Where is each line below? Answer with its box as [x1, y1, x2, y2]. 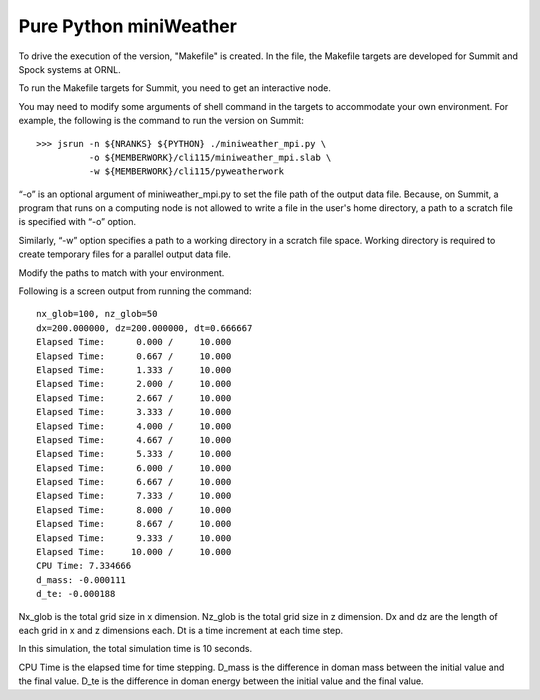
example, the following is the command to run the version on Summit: [18, 115, 304, 127]
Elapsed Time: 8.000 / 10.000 [36, 504, 232, 515]
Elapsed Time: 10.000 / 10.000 [36, 546, 232, 558]
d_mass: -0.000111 [36, 574, 127, 585]
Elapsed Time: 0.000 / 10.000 [36, 336, 232, 348]
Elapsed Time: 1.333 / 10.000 [36, 364, 232, 375]
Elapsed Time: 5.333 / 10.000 [36, 448, 232, 460]
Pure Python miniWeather [18, 15, 237, 37]
